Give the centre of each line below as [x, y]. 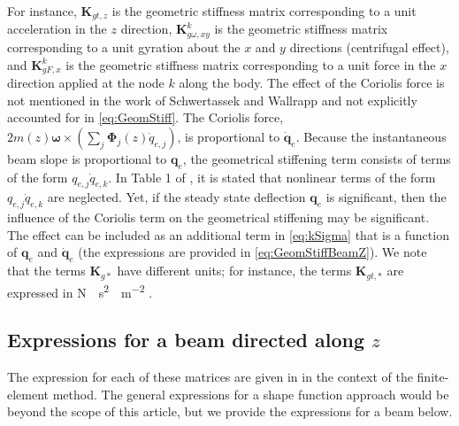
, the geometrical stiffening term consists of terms [317, 158]
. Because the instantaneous [371, 136]
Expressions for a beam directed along [186, 340]
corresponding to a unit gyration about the [124, 46]
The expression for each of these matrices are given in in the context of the [210, 377]
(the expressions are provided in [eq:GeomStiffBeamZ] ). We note [252, 252]
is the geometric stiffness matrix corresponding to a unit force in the [251, 64]
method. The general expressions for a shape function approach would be [251, 394]
